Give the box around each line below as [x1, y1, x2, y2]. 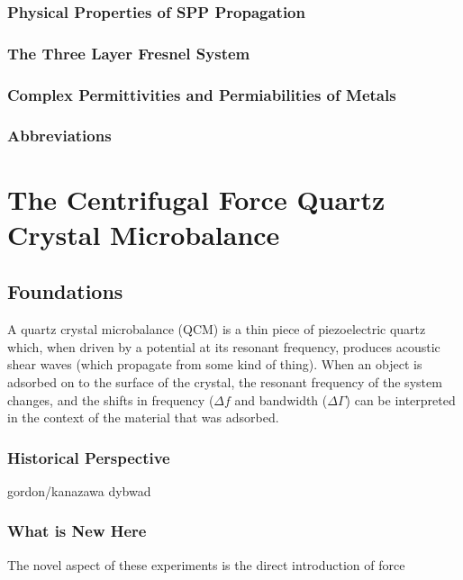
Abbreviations [7, 124, 112, 147]
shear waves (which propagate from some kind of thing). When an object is [7, 355, 422, 374]
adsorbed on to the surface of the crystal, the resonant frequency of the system [7, 372, 442, 391]
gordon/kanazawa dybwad [7, 481, 151, 500]
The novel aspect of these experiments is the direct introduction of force [7, 555, 405, 574]
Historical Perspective [7, 446, 170, 468]
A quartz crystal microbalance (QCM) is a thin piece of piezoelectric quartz [7, 320, 426, 339]
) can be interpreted [345, 390, 456, 409]
